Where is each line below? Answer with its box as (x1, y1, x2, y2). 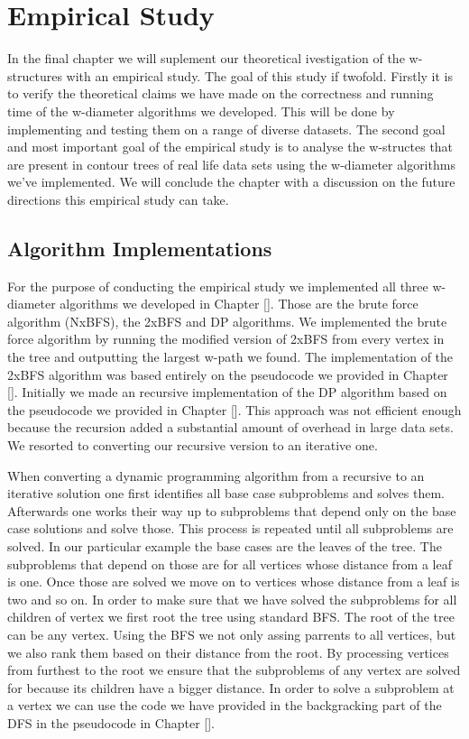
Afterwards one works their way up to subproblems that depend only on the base (7, 501, 456, 520)
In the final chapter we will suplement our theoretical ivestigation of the (7, 49, 405, 68)
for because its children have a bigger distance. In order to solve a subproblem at (7, 678, 455, 697)
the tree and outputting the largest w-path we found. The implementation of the (7, 347, 454, 366)
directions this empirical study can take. (7, 189, 229, 208)
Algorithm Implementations (7, 234, 272, 262)
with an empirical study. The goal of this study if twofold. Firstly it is (66, 66, 454, 85)
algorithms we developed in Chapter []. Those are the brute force (60, 294, 418, 313)
